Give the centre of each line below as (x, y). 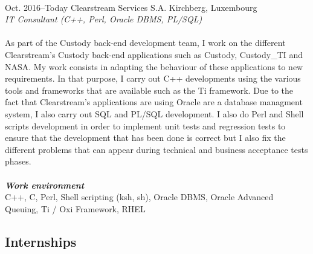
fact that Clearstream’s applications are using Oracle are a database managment (154, 102)
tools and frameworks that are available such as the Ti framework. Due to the (149, 90)
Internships (41, 241)
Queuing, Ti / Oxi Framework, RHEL (75, 208)
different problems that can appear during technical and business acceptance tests (156, 149)
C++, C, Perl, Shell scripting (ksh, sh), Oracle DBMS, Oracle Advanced (139, 197)
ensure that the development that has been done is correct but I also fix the (145, 138)
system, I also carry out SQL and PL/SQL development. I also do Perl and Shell (154, 113)
